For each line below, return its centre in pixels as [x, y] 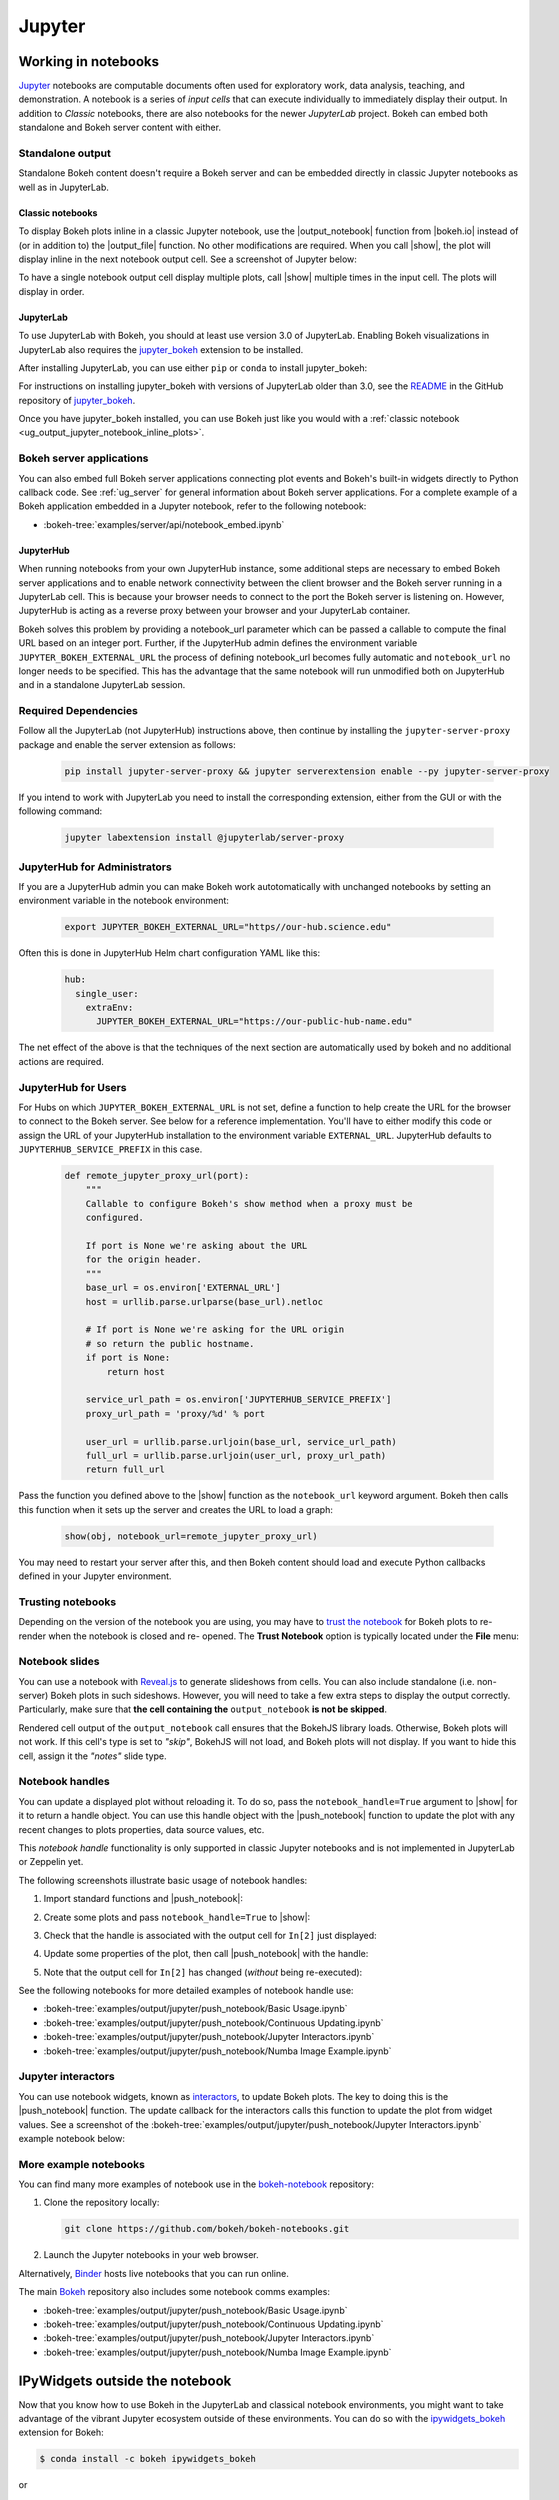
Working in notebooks [89, 61]
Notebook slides [59, 1662]
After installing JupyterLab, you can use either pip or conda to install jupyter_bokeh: [193, 367]
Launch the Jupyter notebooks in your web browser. [151, 2255]
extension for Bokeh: [61, 2432]
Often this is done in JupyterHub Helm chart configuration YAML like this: [169, 953]
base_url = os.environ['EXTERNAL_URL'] [183, 1288]
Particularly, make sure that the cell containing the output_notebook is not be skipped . [202, 1709]
